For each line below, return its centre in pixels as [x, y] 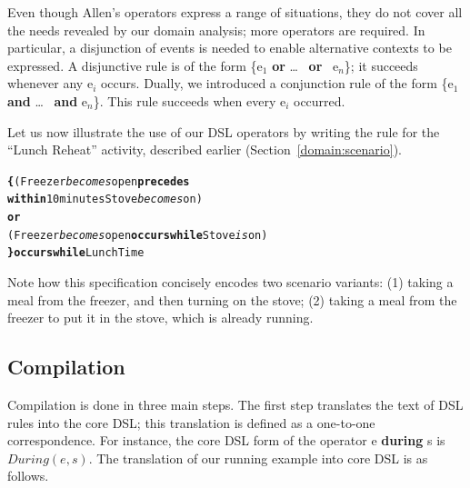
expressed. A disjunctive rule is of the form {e [135, 65]
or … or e [305, 65]
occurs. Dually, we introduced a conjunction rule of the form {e [277, 83]
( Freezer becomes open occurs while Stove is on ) [138, 235]
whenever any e [50, 83]
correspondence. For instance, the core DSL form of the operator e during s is [226, 440]
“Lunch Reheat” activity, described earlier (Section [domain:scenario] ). [205, 149]
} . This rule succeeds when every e [190, 100]
